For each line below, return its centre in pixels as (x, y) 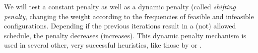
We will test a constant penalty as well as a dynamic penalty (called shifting (120, 6)
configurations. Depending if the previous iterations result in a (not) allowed (120, 26)
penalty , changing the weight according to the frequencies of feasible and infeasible (129, 16)
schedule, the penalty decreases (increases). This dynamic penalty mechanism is (125, 35)
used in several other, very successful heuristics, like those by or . (103, 45)
